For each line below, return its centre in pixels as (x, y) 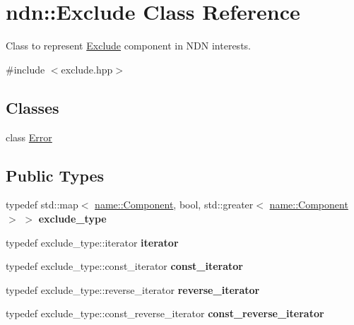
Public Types (55, 175)
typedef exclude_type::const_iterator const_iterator (124, 266)
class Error (29, 137)
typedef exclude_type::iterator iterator (92, 242)
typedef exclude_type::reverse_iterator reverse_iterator (133, 289)
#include (25, 69)
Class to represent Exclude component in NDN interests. (128, 46)
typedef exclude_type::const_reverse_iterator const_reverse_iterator (165, 313)
